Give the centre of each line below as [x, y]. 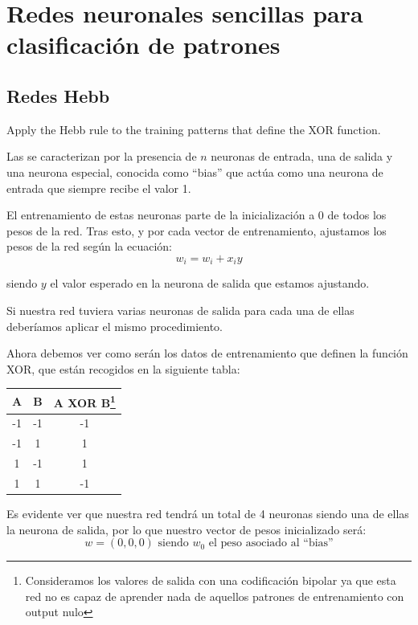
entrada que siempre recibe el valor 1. [99, 188]
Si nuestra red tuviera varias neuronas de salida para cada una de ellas [180, 310]
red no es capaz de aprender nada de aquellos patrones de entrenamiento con [215, 596]
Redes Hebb [58, 95]
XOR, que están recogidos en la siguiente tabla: [123, 368]
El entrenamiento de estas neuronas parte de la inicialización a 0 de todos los [197, 215]
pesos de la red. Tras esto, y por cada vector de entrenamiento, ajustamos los [197, 230]
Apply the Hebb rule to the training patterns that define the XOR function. [194, 129]
